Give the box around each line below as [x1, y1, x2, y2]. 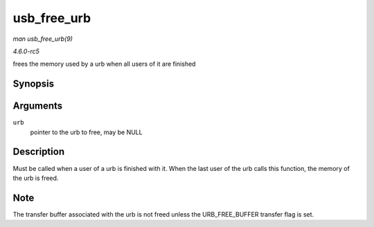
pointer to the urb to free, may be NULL [30, 128, 143, 136]
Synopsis [12, 78, 55, 90]
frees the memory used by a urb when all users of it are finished [12, 60, 196, 69]
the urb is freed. [12, 174, 59, 182]
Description [12, 146, 65, 158]
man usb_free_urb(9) [12, 35, 73, 43]
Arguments [12, 100, 63, 112]
